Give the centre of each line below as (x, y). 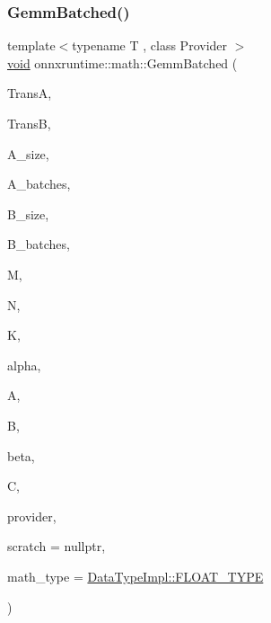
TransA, (30, 93)
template (31, 45)
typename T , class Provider (150, 45)
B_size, (28, 214)
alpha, (24, 365)
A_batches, (39, 184)
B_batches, (39, 244)
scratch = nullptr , (57, 546)
